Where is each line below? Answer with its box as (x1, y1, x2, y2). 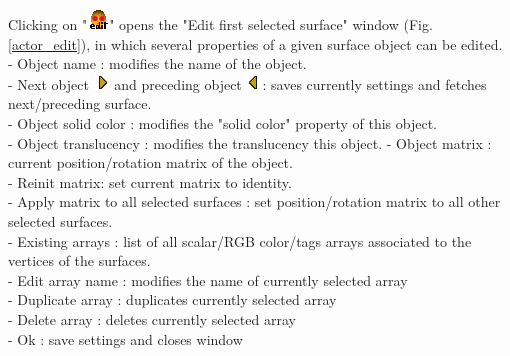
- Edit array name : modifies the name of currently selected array (8, 269, 408, 290)
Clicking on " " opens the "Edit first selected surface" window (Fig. (8, 14, 433, 34)
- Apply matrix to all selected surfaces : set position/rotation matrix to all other (8, 191, 501, 212)
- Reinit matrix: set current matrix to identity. (8, 171, 292, 192)
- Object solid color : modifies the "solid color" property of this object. (8, 112, 438, 133)
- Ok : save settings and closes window (8, 328, 243, 349)
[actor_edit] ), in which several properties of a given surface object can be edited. (8, 33, 503, 54)
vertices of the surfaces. (8, 250, 151, 271)
